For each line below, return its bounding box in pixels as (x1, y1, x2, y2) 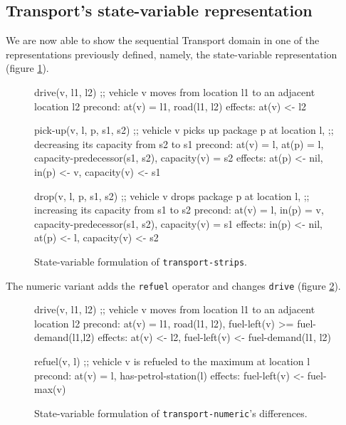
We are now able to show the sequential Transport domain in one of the (6, 33, 320, 48)
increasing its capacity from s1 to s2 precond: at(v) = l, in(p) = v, (34, 202, 324, 217)
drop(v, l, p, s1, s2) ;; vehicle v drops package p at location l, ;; (34, 188, 310, 203)
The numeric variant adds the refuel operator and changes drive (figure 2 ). (6, 278, 341, 293)
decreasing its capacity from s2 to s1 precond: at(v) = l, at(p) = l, (34, 136, 324, 151)
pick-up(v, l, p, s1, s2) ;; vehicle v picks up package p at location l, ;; (34, 122, 334, 137)
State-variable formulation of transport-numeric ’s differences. (34, 405, 308, 420)
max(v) (34, 382, 66, 397)
